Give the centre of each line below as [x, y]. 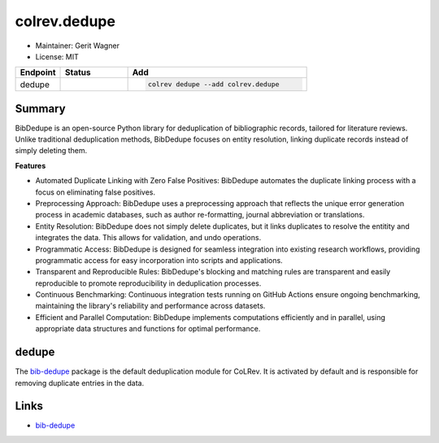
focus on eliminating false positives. [96, 192]
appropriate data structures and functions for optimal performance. [148, 329]
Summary [40, 109]
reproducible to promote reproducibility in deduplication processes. [148, 283]
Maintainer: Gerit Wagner [77, 46]
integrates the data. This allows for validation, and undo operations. [148, 238]
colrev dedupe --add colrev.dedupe [213, 84]
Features [30, 165]
